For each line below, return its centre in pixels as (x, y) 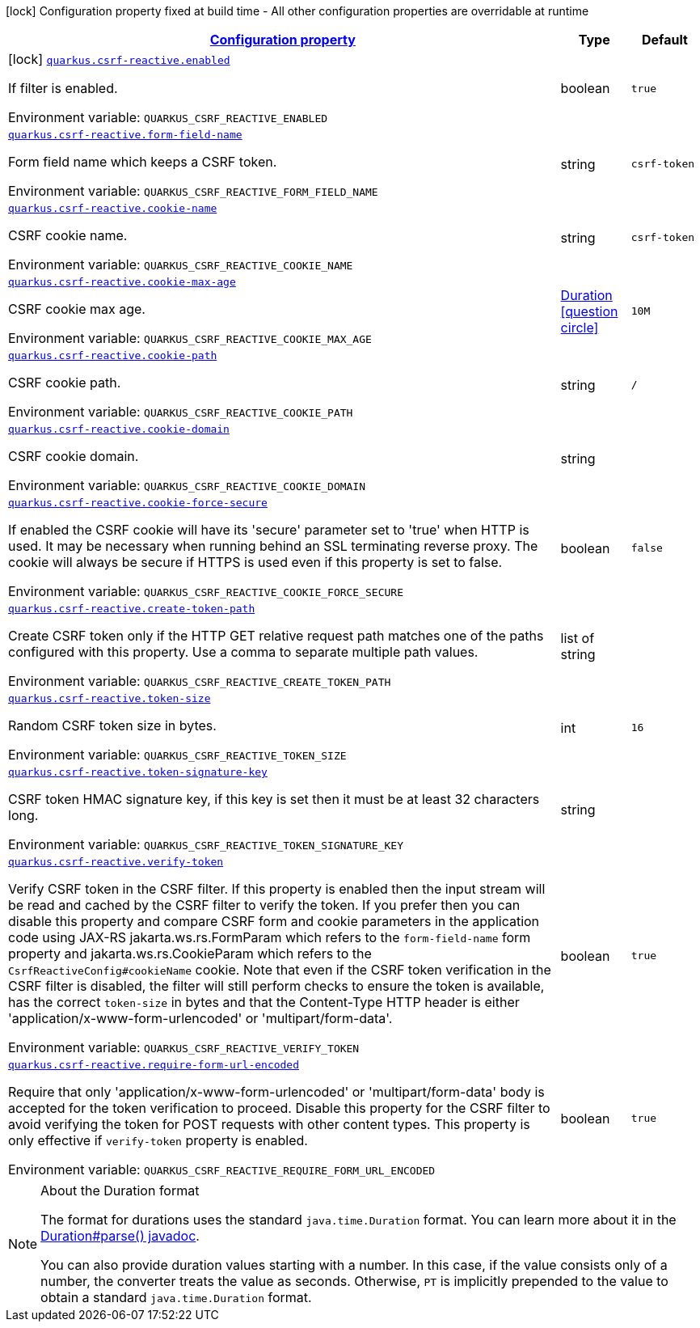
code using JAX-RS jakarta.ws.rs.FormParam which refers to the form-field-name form (270, 937)
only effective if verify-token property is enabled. (158, 1140)
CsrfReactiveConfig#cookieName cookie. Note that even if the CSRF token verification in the (280, 970)
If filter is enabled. (63, 88)
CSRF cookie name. (68, 235)
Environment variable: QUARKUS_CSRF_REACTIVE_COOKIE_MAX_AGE (190, 338)
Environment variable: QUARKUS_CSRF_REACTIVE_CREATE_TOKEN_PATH (200, 681)
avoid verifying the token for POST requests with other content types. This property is (269, 1124)
